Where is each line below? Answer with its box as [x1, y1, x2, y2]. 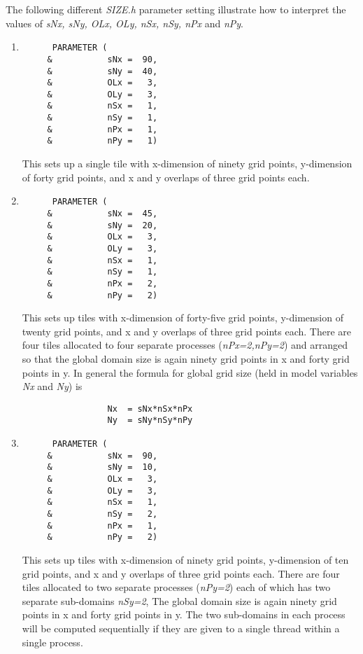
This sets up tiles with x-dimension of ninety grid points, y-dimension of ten [22, 552, 349, 566]
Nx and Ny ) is [22, 379, 83, 394]
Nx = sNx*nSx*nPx [107, 403, 193, 414]
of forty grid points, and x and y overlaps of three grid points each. [22, 169, 310, 184]
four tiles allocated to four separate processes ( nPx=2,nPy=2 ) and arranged [22, 338, 348, 352]
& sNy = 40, [47, 66, 158, 76]
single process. [22, 634, 83, 649]
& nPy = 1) [47, 136, 158, 146]
